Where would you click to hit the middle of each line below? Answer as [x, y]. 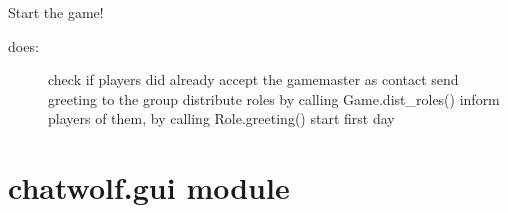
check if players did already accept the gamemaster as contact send [253, 79]
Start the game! [56, 12]
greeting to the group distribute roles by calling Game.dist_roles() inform [274, 98]
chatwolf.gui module [149, 187]
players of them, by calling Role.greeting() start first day [221, 118]
